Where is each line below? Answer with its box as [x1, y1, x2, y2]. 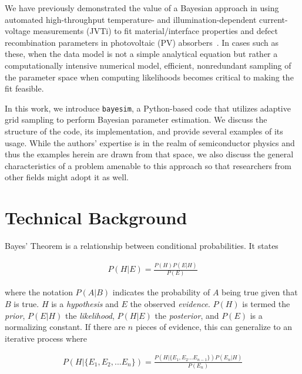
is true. [14, 297, 39, 309]
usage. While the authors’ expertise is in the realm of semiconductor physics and [5, 136, 295, 149]
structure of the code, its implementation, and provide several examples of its [5, 125, 283, 137]
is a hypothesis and [51, 297, 119, 309]
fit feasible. [5, 82, 44, 95]
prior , [5, 309, 25, 321]
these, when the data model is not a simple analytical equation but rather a [5, 48, 278, 60]
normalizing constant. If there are [5, 321, 126, 333]
